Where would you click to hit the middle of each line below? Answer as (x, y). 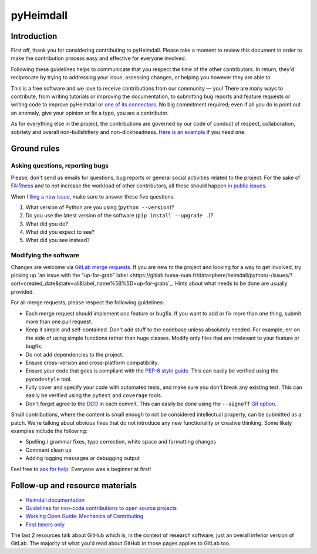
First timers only (45, 524)
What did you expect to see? (60, 232)
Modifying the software (45, 256)
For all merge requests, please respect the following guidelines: (87, 303)
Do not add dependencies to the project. (75, 354)
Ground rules (35, 149)
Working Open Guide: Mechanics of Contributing (85, 516)
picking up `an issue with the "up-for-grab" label (70, 275)
